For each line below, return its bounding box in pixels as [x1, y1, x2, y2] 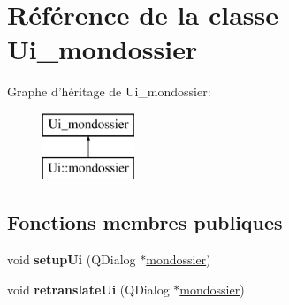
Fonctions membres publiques [7, 209, 283, 236]
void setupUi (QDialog [7, 250, 136, 269]
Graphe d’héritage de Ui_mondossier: [7, 82, 211, 101]
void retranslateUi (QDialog [7, 279, 170, 298]
